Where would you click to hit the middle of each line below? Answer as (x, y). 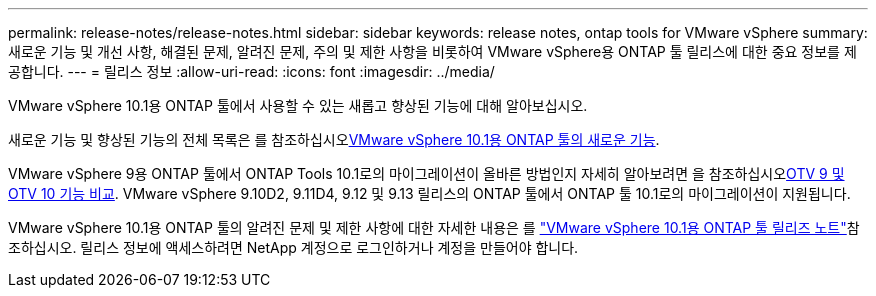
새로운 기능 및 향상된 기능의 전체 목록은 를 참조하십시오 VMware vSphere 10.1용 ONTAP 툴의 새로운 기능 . (334, 139)
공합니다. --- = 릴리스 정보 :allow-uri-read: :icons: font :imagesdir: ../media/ (251, 71)
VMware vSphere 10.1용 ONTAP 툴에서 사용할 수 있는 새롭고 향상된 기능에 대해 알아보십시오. (298, 105)
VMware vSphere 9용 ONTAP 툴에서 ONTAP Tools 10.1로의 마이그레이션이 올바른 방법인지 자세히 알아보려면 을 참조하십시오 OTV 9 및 (426, 173)
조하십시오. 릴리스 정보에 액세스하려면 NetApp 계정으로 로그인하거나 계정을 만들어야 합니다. (293, 247)
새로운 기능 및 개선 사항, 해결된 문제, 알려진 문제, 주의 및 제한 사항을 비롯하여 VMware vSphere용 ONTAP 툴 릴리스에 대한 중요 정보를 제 (432, 51)
